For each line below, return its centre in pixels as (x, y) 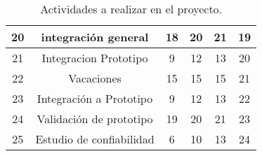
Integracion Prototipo (95, 58)
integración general (95, 37)
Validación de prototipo (95, 119)
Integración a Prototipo (95, 98)
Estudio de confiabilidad (95, 139)
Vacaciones (95, 78)
